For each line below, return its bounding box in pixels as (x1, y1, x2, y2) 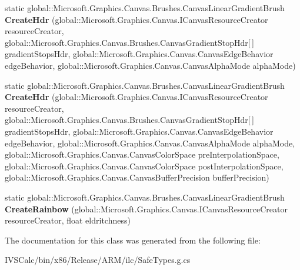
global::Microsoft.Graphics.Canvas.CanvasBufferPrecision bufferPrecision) (5, 171, 269, 184)
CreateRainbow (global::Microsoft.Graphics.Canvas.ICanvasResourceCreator (5, 202, 288, 215)
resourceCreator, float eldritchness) (5, 214, 131, 226)
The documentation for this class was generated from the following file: (5, 234, 261, 246)
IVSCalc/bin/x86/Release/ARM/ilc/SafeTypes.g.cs (5, 254, 191, 266)
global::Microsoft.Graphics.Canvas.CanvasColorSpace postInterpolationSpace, (5, 159, 284, 172)
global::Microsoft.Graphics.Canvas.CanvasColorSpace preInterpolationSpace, (5, 148, 279, 161)
